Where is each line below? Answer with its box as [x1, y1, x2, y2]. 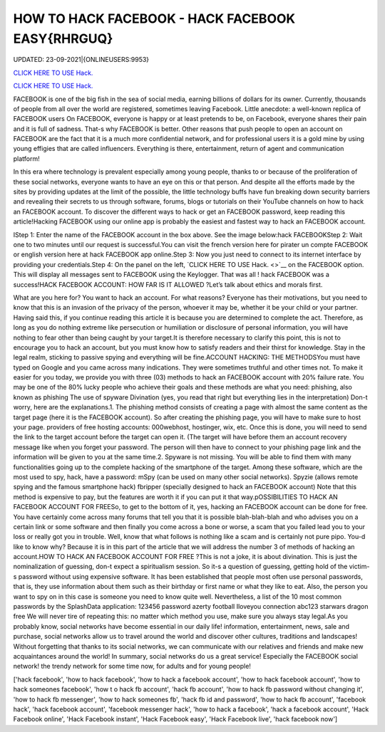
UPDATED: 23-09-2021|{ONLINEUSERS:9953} [13, 56, 150, 64]
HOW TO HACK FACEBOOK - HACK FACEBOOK [13, 11, 296, 26]
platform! [13, 154, 41, 163]
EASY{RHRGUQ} [13, 31, 113, 46]
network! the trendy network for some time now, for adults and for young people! [13, 662, 251, 671]
